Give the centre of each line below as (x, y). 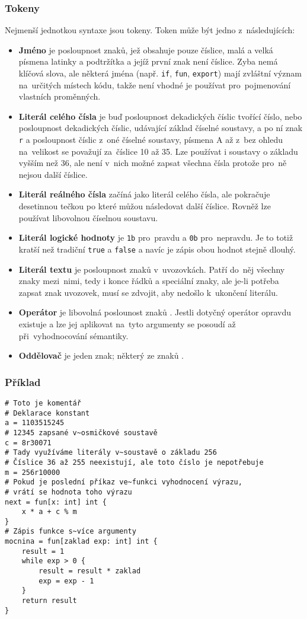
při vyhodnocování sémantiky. (73, 335)
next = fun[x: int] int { (56, 502)
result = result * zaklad (90, 571)
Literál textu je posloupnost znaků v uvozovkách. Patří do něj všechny (152, 269)
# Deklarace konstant (47, 413)
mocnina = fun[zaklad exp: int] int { (81, 542)
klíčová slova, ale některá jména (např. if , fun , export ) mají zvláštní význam (160, 73)
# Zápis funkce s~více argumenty (71, 532)
